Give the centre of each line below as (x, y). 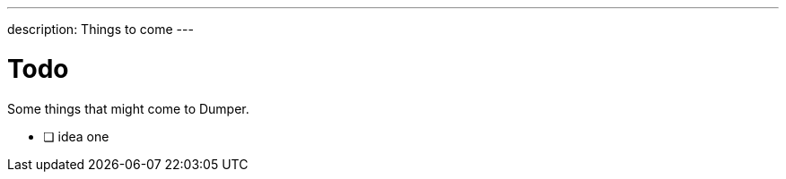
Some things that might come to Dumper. (128, 108)
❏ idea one (76, 136)
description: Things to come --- (100, 29)
